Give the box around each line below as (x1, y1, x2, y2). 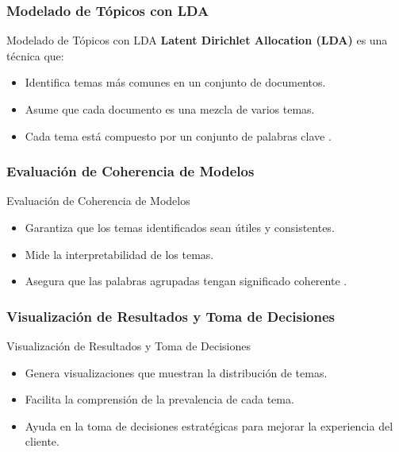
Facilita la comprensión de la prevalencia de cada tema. (25, 391, 294, 408)
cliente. (25, 433, 59, 450)
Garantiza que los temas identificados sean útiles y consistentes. (25, 219, 335, 235)
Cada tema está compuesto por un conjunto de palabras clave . (25, 127, 332, 144)
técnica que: (6, 47, 64, 64)
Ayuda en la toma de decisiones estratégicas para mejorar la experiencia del (25, 417, 393, 434)
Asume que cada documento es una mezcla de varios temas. (25, 101, 315, 117)
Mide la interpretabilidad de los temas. (25, 245, 214, 262)
